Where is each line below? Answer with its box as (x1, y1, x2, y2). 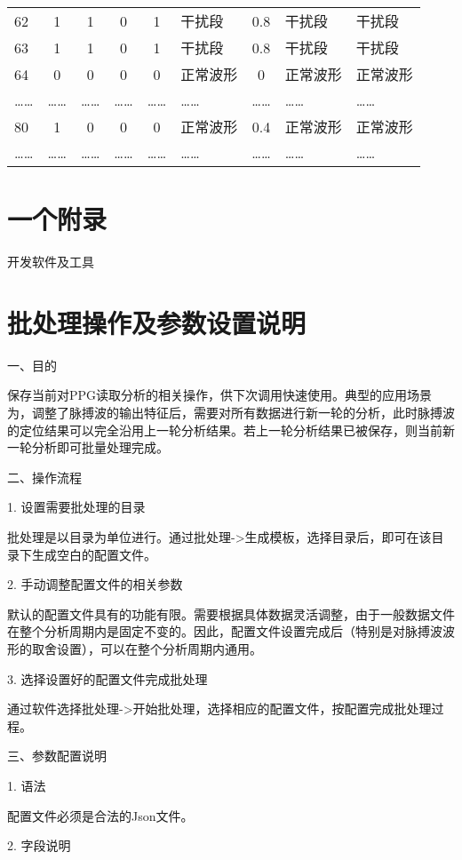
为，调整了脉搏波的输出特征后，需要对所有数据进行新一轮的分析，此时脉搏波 (7, 403, 455, 422)
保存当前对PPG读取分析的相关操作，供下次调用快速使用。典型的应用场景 (7, 386, 433, 404)
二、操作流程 (7, 467, 82, 486)
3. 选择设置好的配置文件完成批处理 (7, 669, 208, 688)
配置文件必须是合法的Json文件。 (7, 806, 194, 824)
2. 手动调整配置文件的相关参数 (7, 575, 183, 593)
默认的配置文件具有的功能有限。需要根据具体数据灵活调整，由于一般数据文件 (7, 604, 455, 623)
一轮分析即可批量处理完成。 (7, 438, 169, 457)
